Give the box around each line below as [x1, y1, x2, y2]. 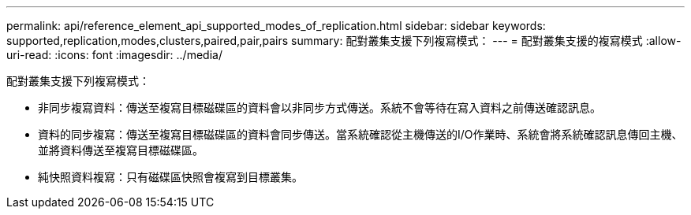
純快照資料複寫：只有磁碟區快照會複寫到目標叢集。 [38, 170, 303, 183]
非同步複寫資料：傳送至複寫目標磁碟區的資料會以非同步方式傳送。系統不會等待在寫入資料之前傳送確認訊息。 [38, 101, 601, 114]
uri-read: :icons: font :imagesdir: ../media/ [6, 48, 222, 61]
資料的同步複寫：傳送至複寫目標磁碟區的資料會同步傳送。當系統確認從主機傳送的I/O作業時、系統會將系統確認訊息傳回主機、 [38, 128, 683, 141]
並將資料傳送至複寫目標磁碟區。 [38, 143, 204, 157]
